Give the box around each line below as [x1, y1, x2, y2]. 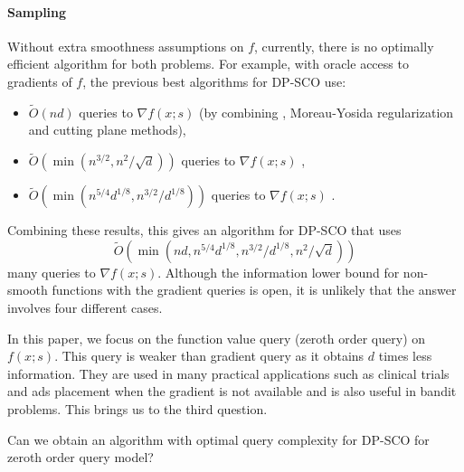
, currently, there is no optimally [254, 36, 434, 55]
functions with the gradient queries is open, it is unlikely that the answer [52, 280, 457, 299]
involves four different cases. [7, 297, 163, 316]
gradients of [7, 71, 72, 90]
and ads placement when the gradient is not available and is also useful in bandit [7, 382, 457, 401]
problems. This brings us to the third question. [7, 399, 268, 418]
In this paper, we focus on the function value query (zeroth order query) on [7, 328, 426, 347]
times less [378, 346, 432, 365]
